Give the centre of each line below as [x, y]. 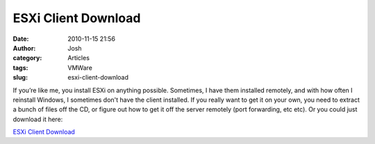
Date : [21, 39]
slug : [20, 78]
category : [27, 58]
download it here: [38, 119]
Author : [24, 48]
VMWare [80, 67]
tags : [20, 67]
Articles [79, 58]
